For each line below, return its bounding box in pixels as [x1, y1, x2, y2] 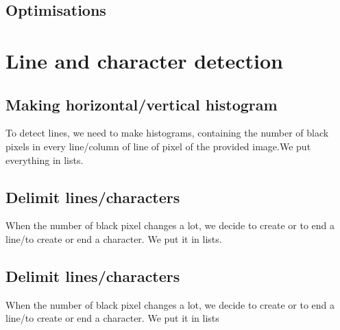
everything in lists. [5, 152, 84, 167]
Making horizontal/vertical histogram [5, 93, 278, 115]
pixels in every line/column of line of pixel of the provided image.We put [5, 139, 311, 153]
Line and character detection [5, 46, 283, 74]
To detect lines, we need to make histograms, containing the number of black [5, 126, 329, 140]
